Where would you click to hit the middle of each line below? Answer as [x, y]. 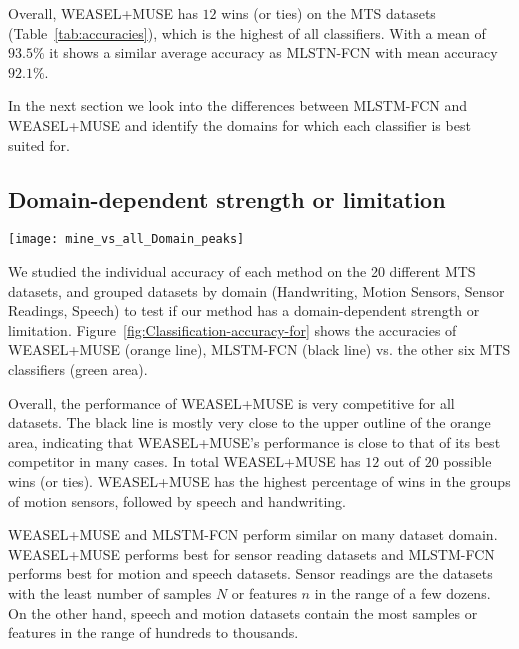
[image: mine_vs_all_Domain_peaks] [126, 239]
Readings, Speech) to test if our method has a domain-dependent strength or [244, 310]
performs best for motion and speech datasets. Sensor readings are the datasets [250, 573]
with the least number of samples [110, 592]
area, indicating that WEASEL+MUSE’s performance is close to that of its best [254, 441]
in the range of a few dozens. [402, 592]
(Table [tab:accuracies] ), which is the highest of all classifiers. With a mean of [247, 32]
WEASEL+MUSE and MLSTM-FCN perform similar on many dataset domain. [253, 534]
